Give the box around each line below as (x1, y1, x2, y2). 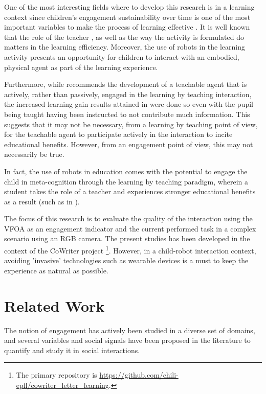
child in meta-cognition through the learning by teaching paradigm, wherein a (4, 176, 248, 187)
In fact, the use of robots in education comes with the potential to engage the (4, 166, 248, 176)
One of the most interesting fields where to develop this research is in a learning (4, 2, 255, 12)
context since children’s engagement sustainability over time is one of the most (4, 11, 251, 22)
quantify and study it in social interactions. (4, 344, 140, 355)
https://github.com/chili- (99, 369, 179, 380)
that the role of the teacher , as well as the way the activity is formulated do (4, 31, 244, 42)
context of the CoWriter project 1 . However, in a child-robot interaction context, (4, 244, 256, 256)
